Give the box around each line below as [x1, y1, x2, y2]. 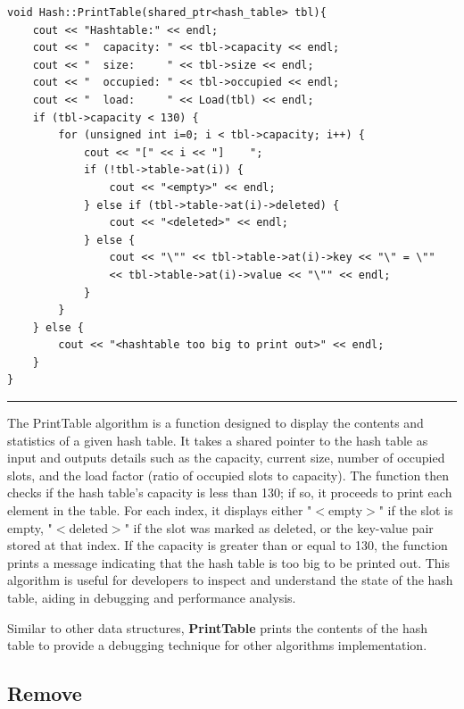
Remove [7, 680, 82, 707]
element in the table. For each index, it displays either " [7, 501, 312, 520]
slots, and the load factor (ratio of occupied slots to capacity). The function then [7, 465, 450, 484]
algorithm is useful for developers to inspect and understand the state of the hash [7, 571, 453, 589]
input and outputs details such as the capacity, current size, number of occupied [7, 448, 445, 467]
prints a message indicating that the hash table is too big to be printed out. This [7, 553, 450, 571]
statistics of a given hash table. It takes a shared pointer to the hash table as [7, 430, 428, 449]
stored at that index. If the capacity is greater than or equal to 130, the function [7, 536, 448, 555]
